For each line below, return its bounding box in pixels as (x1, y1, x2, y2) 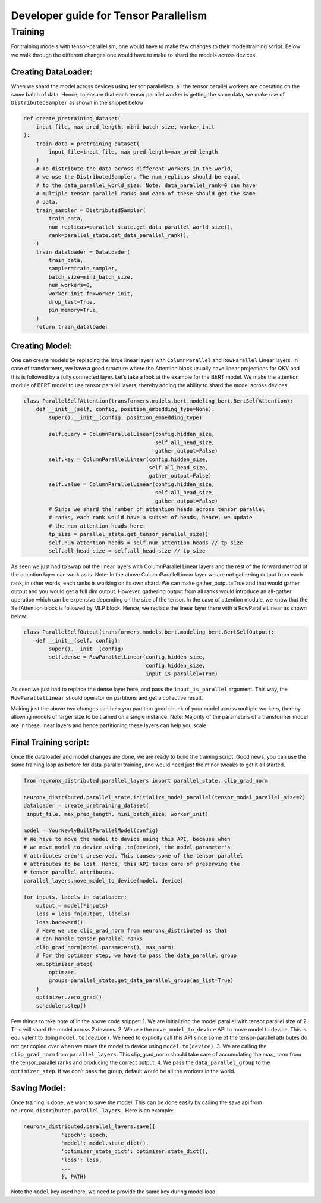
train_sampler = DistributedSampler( (36, 207, 146, 214)
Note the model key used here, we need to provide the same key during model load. (11, 1188, 217, 1195)
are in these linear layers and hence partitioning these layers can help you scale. (11, 721, 208, 729)
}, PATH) (61, 1173, 87, 1180)
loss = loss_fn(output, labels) (36, 911, 131, 917)
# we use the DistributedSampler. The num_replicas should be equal (36, 173, 240, 180)
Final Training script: (11, 737, 89, 747)
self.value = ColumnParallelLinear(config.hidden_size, (48, 481, 215, 488)
